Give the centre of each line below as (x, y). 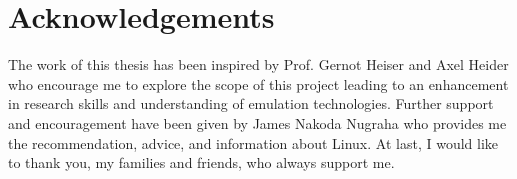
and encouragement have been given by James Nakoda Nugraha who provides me (257, 122)
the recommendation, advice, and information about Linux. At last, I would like (253, 142)
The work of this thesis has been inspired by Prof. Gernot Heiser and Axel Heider (258, 64)
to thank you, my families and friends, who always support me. (201, 162)
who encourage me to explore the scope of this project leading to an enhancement (258, 83)
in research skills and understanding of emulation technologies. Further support (251, 103)
